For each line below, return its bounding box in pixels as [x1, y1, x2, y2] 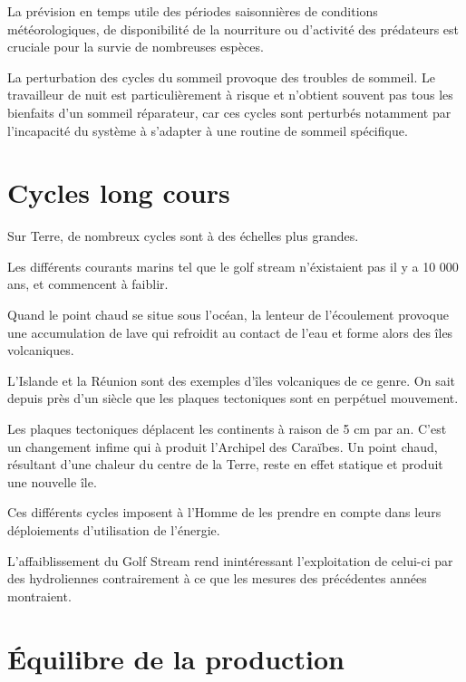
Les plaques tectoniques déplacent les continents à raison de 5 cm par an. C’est [7, 419, 447, 438]
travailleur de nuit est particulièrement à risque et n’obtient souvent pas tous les [7, 85, 453, 104]
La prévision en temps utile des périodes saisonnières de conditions [7, 2, 378, 20]
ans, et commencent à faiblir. [7, 274, 169, 293]
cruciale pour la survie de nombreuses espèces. [7, 37, 264, 56]
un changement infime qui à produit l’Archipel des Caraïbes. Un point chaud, [7, 437, 438, 456]
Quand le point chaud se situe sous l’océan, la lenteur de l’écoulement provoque [7, 305, 449, 324]
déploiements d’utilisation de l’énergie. [7, 521, 220, 539]
